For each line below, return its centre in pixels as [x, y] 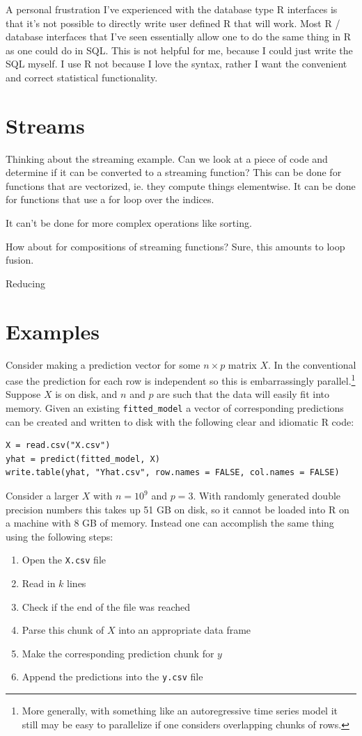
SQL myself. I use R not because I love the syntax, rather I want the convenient [176, 64]
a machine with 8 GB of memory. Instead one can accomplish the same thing [170, 523]
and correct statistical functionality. [82, 77]
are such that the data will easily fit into [243, 394]
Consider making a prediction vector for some [103, 364]
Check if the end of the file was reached [106, 606]
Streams [45, 125]
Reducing [25, 283]
